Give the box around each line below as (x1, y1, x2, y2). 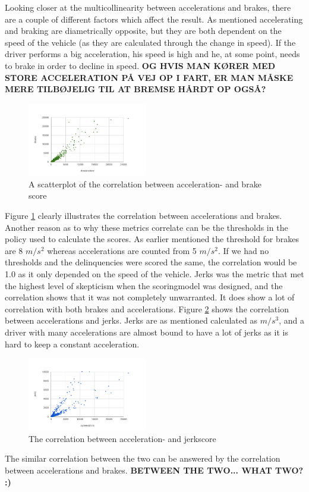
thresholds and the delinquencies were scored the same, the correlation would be (5, 256, 297, 268)
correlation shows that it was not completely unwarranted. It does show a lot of (5, 291, 295, 303)
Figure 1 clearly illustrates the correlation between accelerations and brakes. (5, 209, 282, 221)
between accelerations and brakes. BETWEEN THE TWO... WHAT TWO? (5, 464, 304, 477)
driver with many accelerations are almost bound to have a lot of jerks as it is (5, 325, 288, 338)
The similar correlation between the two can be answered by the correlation (5, 452, 280, 465)
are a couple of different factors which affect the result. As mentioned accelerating (5, 12, 303, 25)
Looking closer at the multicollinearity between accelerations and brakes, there (5, 1, 291, 13)
